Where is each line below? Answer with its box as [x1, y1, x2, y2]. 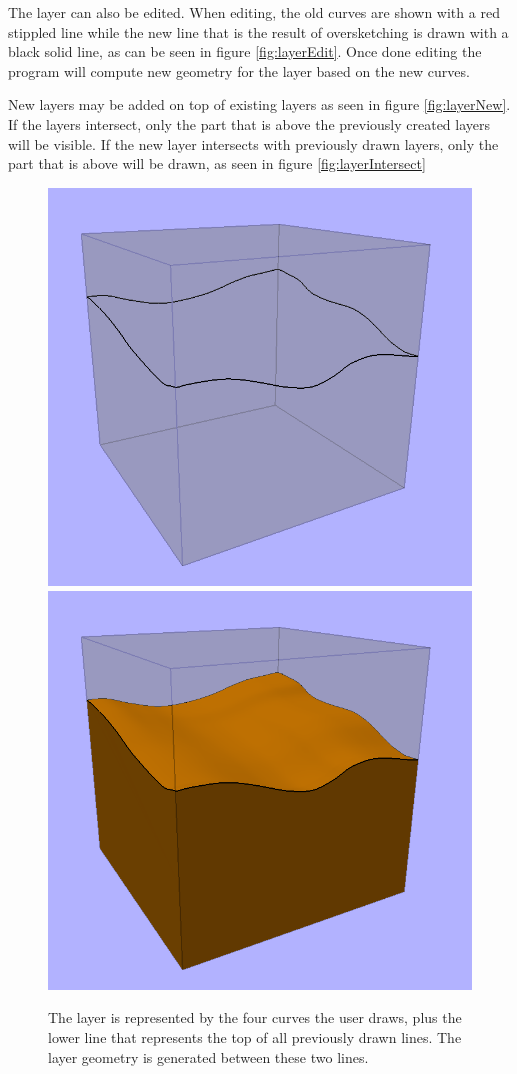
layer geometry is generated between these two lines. [48, 1046, 369, 1067]
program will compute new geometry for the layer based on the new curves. [8, 60, 470, 81]
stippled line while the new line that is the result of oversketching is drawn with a [8, 21, 509, 42]
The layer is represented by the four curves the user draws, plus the [48, 1007, 462, 1028]
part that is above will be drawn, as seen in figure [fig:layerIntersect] [8, 153, 426, 174]
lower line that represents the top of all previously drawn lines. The [48, 1026, 462, 1047]
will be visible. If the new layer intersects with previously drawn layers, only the [8, 133, 499, 154]
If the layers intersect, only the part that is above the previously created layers [8, 113, 491, 134]
